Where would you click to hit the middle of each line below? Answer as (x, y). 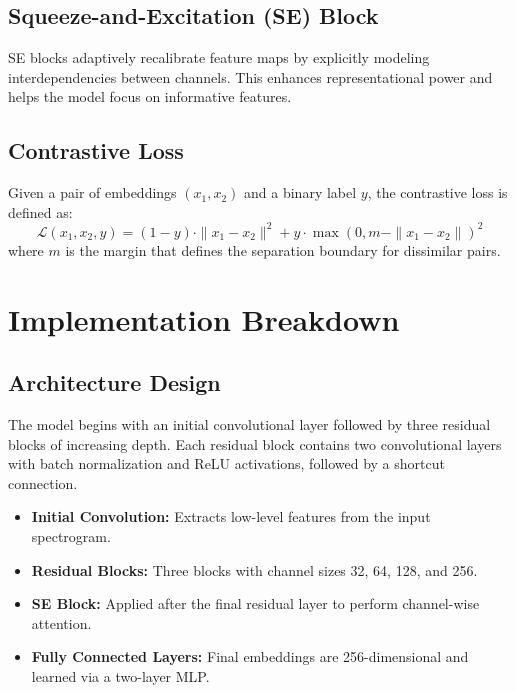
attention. (61, 622)
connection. (43, 482)
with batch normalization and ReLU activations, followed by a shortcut (226, 463)
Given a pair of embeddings (92, 192)
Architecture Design (114, 382)
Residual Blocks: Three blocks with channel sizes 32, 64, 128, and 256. (254, 569)
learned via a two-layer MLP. (120, 675)
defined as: (40, 211)
